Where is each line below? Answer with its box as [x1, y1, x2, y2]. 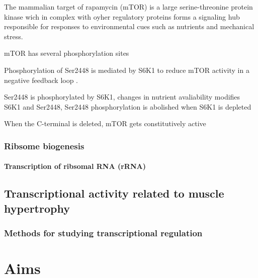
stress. [4, 31, 23, 41]
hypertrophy [4, 200, 70, 216]
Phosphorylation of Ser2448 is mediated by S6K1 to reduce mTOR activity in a [4, 64, 249, 75]
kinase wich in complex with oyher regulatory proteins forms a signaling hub [4, 11, 240, 22]
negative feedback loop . [4, 74, 78, 85]
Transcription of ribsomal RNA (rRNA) [4, 161, 146, 171]
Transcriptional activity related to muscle [4, 186, 224, 201]
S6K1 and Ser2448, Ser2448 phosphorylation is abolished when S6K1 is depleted [4, 101, 251, 112]
